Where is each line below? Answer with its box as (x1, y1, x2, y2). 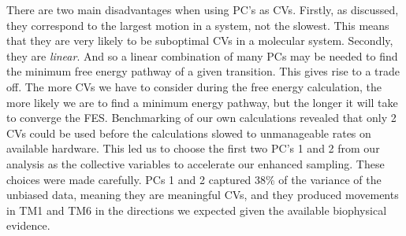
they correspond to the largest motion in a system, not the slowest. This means (6, 17, 389, 33)
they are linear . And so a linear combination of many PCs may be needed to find (6, 47, 398, 64)
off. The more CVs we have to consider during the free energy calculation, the (6, 78, 382, 94)
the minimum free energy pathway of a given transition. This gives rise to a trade (6, 63, 400, 79)
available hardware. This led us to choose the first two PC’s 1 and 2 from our (6, 140, 380, 157)
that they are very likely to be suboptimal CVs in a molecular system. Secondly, (6, 32, 393, 49)
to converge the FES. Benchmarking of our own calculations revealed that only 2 (6, 109, 397, 126)
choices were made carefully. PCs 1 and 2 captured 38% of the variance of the (6, 171, 382, 187)
